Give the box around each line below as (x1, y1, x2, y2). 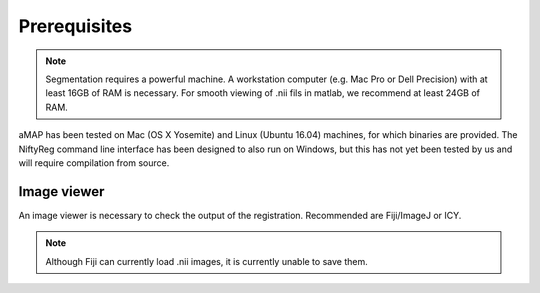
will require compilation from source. (18, 156, 170, 169)
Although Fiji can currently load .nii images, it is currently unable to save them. (45, 255, 369, 267)
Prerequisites (18, 15, 133, 37)
